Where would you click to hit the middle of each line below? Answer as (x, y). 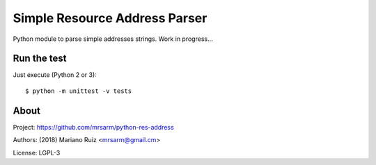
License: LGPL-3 (37, 153)
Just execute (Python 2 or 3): (55, 75)
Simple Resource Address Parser (110, 18)
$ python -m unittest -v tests (79, 91)
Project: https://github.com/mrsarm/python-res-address (93, 127)
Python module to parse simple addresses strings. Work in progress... (113, 39)
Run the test (40, 59)
